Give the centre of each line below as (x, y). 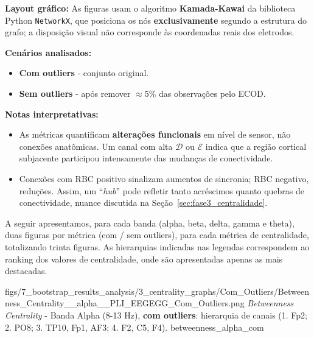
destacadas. (26, 271)
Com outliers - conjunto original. (84, 73)
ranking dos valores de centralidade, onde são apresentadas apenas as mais (144, 259)
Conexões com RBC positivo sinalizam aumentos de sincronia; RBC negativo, (164, 178)
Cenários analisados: (48, 52)
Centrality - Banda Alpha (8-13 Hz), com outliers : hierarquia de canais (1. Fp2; (156, 315)
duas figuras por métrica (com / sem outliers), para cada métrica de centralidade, (157, 235)
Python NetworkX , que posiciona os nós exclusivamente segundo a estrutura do (156, 20)
